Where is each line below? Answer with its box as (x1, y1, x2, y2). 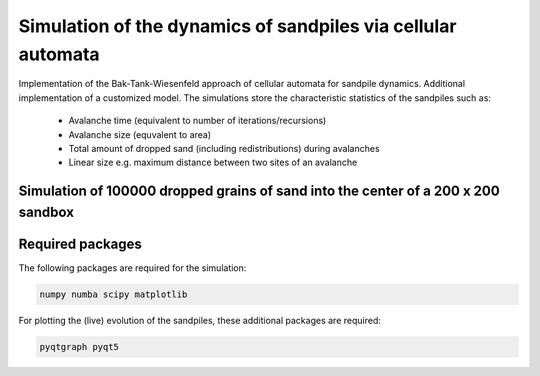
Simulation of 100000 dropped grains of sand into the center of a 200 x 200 (18, 183, 500, 200)
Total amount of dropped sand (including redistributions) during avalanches (68, 142, 380, 154)
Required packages (18, 235, 142, 252)
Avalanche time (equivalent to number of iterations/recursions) (68, 115, 327, 127)
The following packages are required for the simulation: (18, 261, 247, 274)
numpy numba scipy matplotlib (39, 288, 188, 300)
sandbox (18, 203, 75, 220)
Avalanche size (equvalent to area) (68, 128, 212, 140)
